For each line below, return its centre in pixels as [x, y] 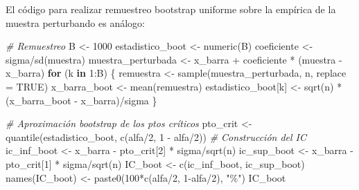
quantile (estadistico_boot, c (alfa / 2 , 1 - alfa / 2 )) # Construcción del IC [156, 136]
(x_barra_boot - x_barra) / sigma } [81, 100]
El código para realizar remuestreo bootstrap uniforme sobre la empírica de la [171, 9]
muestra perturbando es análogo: [75, 22]
